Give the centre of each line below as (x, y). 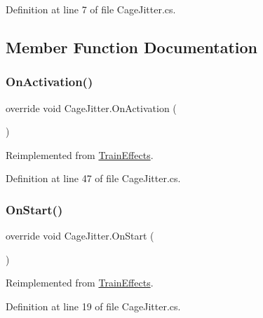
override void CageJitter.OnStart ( (80, 236)
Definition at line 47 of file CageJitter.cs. (93, 178)
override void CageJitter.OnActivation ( (91, 108)
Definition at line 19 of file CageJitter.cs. (93, 306)
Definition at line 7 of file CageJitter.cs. (91, 9)
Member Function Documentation (132, 47)
